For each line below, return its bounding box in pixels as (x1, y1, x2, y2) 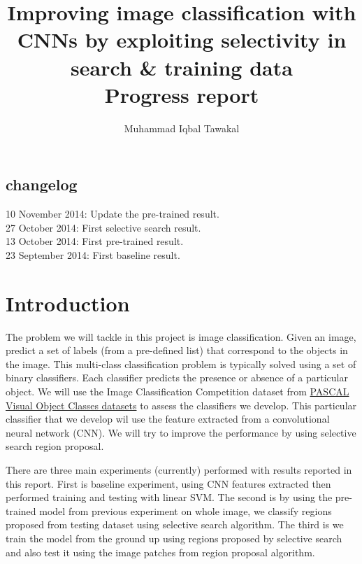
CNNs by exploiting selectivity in (17, 25, 347, 54)
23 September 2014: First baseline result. (6, 247, 180, 262)
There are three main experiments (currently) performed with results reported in (6, 462, 352, 477)
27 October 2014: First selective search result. (6, 220, 201, 234)
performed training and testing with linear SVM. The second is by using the (6, 490, 333, 505)
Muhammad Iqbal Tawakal (124, 120, 240, 135)
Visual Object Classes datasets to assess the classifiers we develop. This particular (6, 397, 357, 412)
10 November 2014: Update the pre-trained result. (6, 206, 219, 221)
